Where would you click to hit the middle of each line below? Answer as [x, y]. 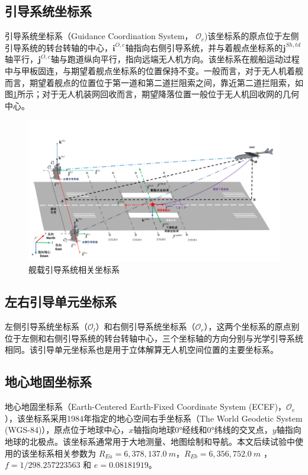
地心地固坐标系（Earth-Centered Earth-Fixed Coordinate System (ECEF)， [146, 407]
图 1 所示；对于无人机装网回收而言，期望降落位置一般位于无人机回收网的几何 [152, 94]
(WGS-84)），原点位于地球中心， [67, 430]
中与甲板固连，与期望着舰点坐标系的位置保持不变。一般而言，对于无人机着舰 [154, 70]
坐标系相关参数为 [62, 453]
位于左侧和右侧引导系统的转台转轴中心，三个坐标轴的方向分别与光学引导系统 [154, 338]
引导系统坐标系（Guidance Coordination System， [99, 36]
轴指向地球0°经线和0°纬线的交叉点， [203, 430]
